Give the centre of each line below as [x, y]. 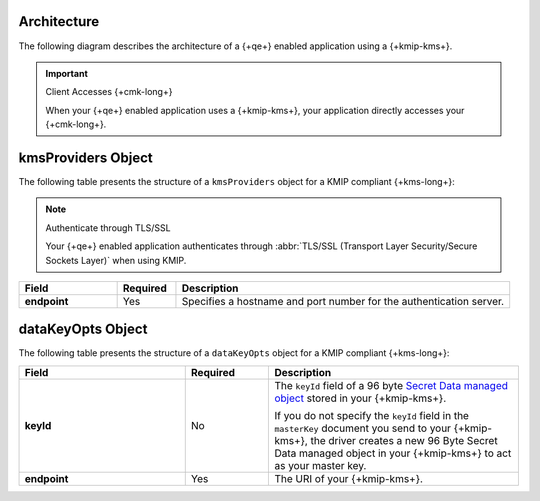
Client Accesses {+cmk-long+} [109, 92]
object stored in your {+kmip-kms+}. [360, 398]
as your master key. [320, 465]
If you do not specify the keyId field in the [372, 415]
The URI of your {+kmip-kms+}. [349, 478]
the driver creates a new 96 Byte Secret [404, 440]
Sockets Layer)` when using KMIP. [116, 260]
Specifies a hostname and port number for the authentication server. [343, 301]
